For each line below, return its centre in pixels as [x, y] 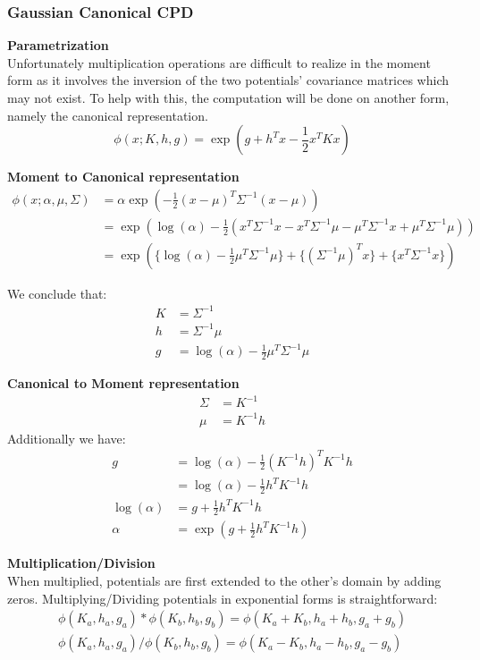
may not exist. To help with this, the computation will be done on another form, [228, 97]
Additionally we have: [67, 438]
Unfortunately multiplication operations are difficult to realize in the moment [219, 62]
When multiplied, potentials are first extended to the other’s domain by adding [224, 581]
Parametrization [58, 45]
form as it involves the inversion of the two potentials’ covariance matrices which [228, 80]
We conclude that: [57, 293]
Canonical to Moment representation [123, 382]
